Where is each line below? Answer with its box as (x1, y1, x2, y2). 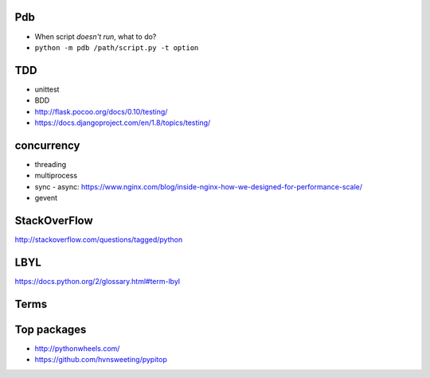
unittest (34, 84, 60, 94)
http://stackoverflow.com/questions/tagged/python (14, 235, 183, 244)
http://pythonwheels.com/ (34, 343, 120, 353)
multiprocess (34, 171, 78, 181)
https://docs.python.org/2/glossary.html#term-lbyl (14, 276, 181, 286)
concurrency (14, 138, 80, 152)
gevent (34, 193, 58, 203)
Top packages (14, 322, 87, 336)
